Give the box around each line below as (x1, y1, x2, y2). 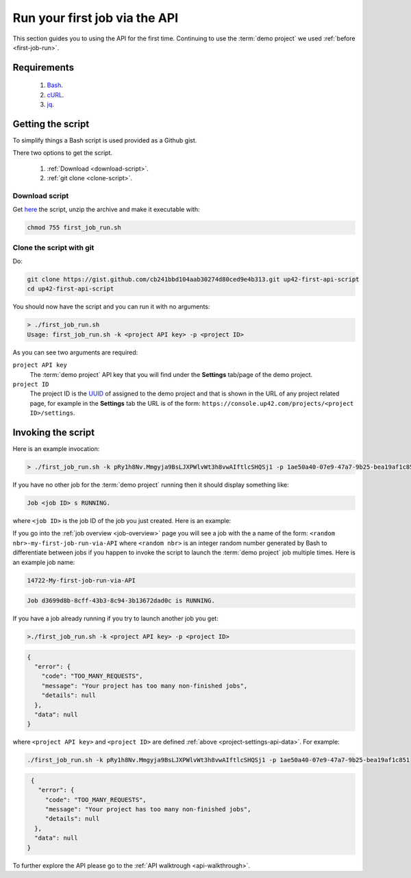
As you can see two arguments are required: (12, 348, 138, 356)
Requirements (12, 62, 75, 73)
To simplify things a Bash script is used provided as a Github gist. (12, 136, 197, 145)
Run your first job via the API (12, 10, 179, 25)
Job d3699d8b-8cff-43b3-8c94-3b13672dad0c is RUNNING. (27, 597, 215, 605)
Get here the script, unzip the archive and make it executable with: (12, 206, 200, 214)
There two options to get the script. (12, 149, 113, 157)
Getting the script (12, 118, 90, 130)
